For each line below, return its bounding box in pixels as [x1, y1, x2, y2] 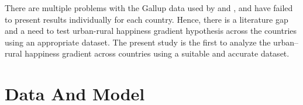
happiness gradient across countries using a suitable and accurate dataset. [25, 47, 290, 60]
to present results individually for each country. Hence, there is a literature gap [5, 13, 288, 25]
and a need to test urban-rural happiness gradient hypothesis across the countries [5, 24, 297, 37]
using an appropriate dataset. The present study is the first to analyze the [5, 36, 271, 48]
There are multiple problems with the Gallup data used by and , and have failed [5, 2, 293, 13]
